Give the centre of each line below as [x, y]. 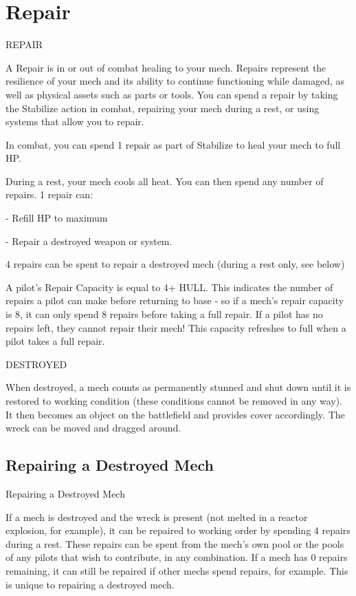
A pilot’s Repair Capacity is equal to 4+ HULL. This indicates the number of [169, 287]
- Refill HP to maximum [57, 218]
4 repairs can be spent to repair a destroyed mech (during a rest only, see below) [175, 264]
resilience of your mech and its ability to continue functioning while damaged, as [175, 81]
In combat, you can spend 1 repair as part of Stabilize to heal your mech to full [173, 144]
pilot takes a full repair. [55, 341]
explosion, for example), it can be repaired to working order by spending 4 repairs [178, 530]
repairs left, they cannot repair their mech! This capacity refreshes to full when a [176, 327]
